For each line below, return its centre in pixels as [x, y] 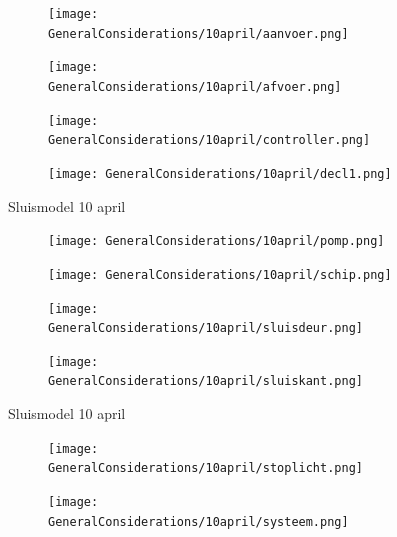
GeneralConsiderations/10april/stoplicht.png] [205, 468]
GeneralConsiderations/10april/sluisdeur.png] [205, 328]
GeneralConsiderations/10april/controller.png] [209, 140]
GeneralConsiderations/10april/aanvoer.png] [198, 33]
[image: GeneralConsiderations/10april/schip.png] [220, 274]
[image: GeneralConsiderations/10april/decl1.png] [220, 173]
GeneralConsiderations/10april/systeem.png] [198, 521]
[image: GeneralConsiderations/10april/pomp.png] [216, 241]
